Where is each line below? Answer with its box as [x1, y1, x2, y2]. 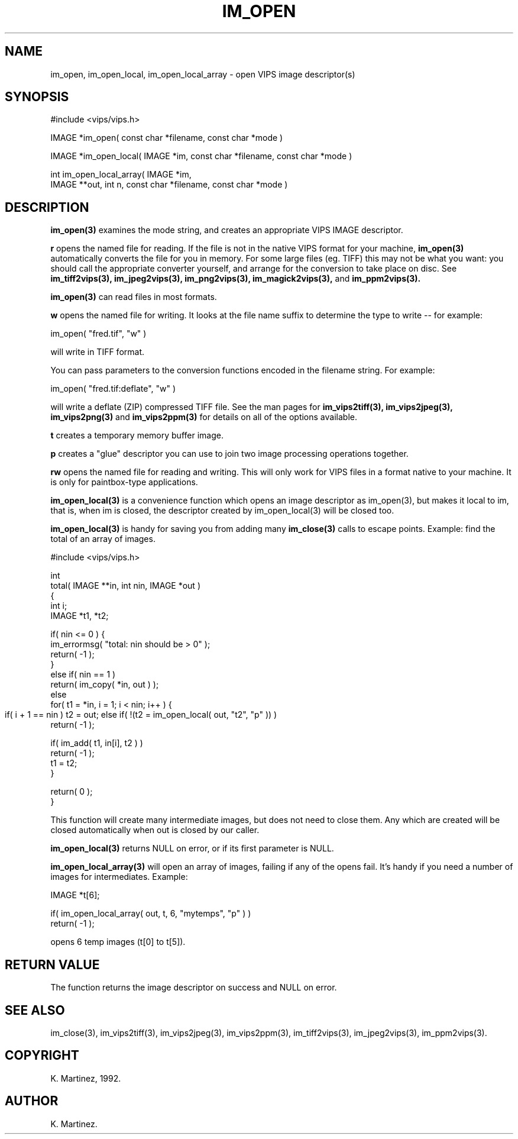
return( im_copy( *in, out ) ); [50, 679, 159, 690]
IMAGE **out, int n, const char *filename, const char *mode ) [50, 179, 288, 190]
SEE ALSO [5, 1002, 65, 1018]
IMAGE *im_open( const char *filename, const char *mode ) [50, 133, 283, 143]
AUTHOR [5, 1093, 59, 1109]
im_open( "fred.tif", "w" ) [50, 328, 147, 339]
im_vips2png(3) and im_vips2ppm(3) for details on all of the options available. [50, 412, 357, 422]
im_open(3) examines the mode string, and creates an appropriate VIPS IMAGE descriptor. [50, 225, 403, 235]
